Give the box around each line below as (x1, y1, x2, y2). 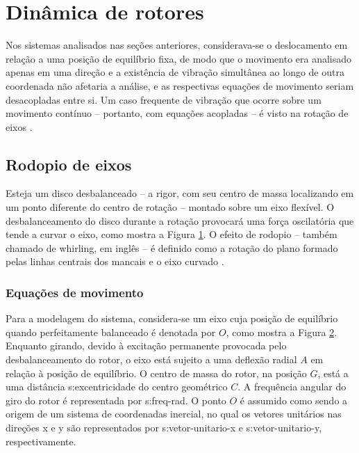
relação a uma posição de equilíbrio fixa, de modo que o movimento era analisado (6, 51, 352, 65)
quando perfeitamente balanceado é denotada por (6, 324, 216, 339)
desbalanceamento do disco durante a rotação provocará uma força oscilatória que (6, 213, 354, 228)
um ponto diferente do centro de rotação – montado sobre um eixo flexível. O (6, 200, 335, 214)
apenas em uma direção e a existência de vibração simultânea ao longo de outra (6, 65, 344, 79)
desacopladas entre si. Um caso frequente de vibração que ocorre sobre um (6, 92, 322, 106)
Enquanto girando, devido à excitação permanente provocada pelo (6, 338, 287, 353)
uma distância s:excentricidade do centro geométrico (6, 379, 228, 394)
